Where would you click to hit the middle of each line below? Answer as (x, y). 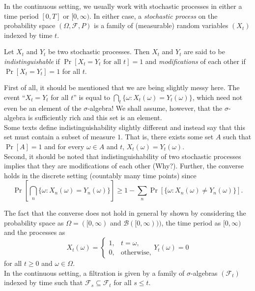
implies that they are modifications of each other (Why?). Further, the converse (124, 166)
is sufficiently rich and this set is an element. (95, 117)
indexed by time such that (43, 282)
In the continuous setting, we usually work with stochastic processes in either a (123, 6)
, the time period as (191, 222)
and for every (64, 146)
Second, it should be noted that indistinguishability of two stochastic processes (123, 156)
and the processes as (35, 232)
